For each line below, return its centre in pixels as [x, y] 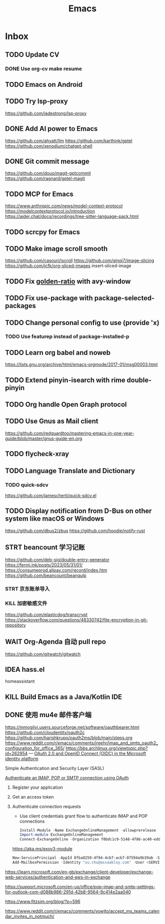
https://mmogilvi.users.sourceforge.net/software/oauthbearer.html [72, 727]
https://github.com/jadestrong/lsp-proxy [46, 113]
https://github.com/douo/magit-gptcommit [48, 173]
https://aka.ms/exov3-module [42, 849]
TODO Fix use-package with [49, 298]
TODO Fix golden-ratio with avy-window [68, 281]
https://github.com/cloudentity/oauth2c [45, 732]
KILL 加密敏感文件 [26, 604]
